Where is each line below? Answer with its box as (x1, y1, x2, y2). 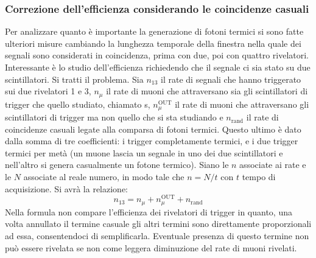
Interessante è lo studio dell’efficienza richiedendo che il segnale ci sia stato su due (5, 61, 311, 73)
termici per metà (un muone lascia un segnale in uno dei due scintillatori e (5, 146, 283, 159)
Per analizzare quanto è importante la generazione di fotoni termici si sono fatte (5, 25, 304, 38)
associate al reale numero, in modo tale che (23, 170, 184, 183)
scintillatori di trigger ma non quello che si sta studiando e (5, 111, 223, 124)
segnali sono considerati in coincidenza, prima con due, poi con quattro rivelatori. (5, 49, 309, 61)
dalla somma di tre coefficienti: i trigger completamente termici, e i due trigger (5, 134, 298, 147)
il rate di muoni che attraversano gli (175, 97, 309, 110)
